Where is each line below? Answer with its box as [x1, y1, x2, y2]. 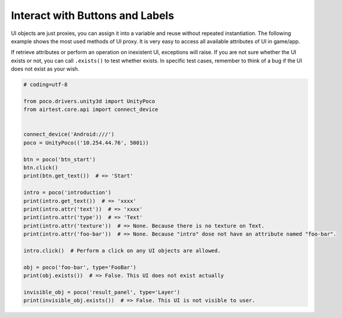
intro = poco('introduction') [23, 189, 112, 196]
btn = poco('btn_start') [23, 156, 96, 163]
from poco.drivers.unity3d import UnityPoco [23, 98, 156, 104]
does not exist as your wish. [11, 65, 80, 72]
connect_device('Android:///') [23, 131, 115, 138]
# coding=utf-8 [23, 81, 68, 88]
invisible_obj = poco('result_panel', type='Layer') [23, 288, 180, 295]
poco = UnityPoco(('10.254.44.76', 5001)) [23, 139, 149, 146]
